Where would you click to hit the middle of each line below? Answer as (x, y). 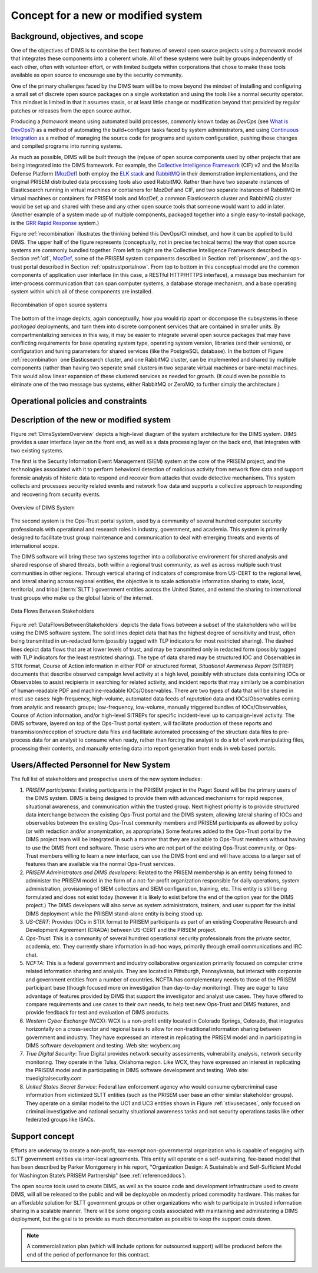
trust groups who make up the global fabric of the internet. (82, 597)
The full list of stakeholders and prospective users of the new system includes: (107, 779)
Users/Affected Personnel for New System (91, 765)
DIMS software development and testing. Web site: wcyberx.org (103, 1045)
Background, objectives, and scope (77, 36)
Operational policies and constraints (79, 401)
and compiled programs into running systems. (67, 146)
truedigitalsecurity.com (54, 1079)
